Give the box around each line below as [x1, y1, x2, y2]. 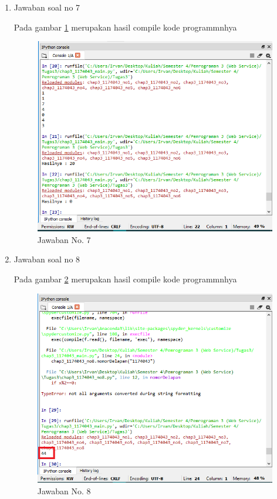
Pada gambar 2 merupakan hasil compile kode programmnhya [13, 272, 237, 285]
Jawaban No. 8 [37, 484, 91, 497]
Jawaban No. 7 [37, 233, 91, 245]
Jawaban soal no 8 [13, 253, 80, 265]
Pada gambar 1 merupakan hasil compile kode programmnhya [13, 21, 237, 33]
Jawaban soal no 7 [13, 1, 80, 13]
